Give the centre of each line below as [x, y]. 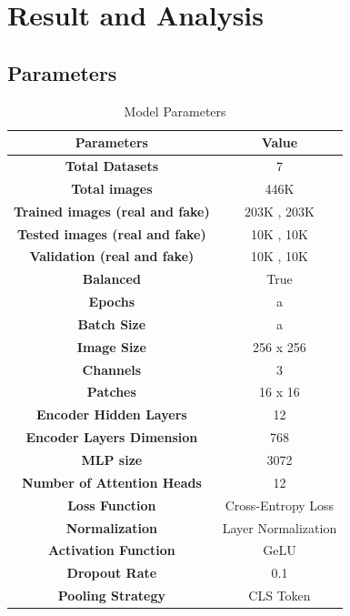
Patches [111, 392]
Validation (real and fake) [112, 256]
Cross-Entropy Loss [280, 505]
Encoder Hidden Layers [112, 414]
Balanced [111, 279]
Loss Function [112, 505]
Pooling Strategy [111, 596]
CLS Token [280, 596]
